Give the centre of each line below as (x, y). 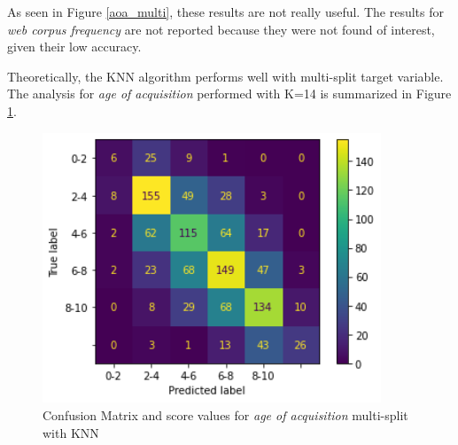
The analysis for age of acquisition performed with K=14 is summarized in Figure (229, 94)
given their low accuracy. (74, 47)
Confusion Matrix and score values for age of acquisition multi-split (225, 414)
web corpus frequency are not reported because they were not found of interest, (221, 29)
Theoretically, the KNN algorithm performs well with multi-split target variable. (225, 76)
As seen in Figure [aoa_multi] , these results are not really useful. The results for (225, 12)
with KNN (71, 432)
